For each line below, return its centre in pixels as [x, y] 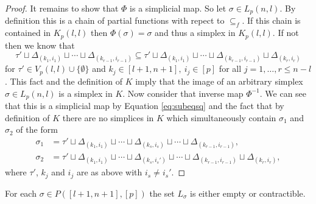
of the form [37, 129]
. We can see [283, 93]
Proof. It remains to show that [62, 8]
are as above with [109, 172]
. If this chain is [271, 20]
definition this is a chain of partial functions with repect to [115, 20]
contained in [28, 33]
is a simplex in [86, 93]
